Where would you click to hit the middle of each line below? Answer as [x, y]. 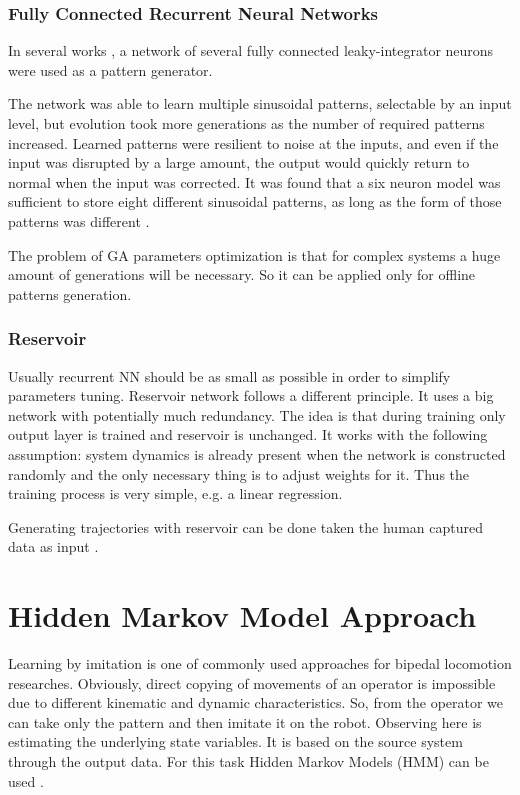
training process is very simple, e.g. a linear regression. [175, 493]
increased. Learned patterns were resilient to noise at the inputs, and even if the [253, 142]
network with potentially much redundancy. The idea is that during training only [257, 414]
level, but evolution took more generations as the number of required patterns [246, 123]
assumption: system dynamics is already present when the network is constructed [257, 453]
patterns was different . [79, 220]
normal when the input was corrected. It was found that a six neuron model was [254, 181]
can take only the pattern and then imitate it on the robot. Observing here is [245, 721]
